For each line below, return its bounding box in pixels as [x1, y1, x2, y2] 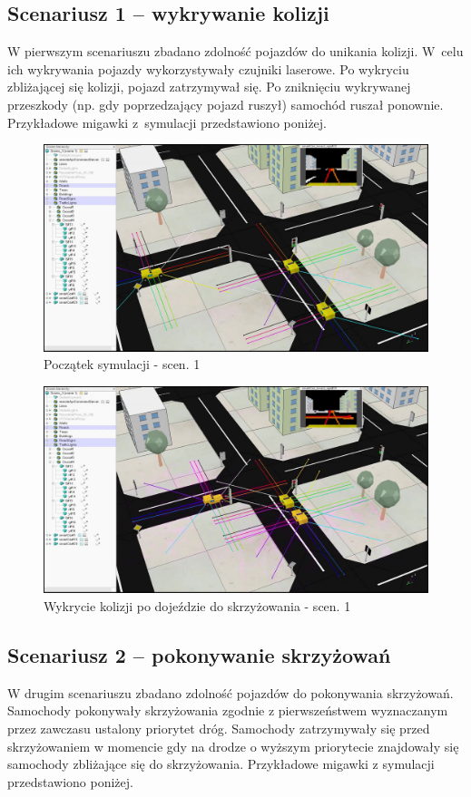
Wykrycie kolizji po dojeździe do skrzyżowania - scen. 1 [44, 597, 351, 616]
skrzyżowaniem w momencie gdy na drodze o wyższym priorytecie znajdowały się [7, 736, 459, 755]
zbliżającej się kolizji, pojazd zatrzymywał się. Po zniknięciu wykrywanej [7, 77, 411, 96]
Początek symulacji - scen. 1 [44, 355, 201, 374]
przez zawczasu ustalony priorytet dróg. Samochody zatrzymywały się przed [7, 719, 430, 738]
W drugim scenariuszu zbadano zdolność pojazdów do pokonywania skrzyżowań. [7, 683, 454, 702]
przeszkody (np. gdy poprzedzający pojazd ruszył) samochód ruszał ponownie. [7, 94, 444, 113]
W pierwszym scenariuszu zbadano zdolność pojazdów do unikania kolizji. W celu [7, 42, 464, 61]
